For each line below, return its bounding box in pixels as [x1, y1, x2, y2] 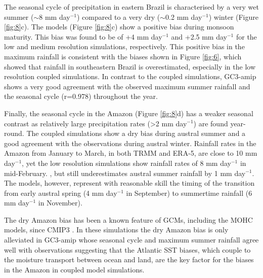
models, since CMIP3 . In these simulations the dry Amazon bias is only [4, 224, 229, 235]
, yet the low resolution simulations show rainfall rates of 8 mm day [22, 157, 231, 168]
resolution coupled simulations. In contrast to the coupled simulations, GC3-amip [4, 71, 256, 82]
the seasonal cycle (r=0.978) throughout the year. [4, 91, 158, 101]
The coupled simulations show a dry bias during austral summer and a [26, 128, 246, 138]
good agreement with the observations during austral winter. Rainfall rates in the [4, 137, 256, 148]
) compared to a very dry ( [77, 11, 160, 22]
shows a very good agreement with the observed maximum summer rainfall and [4, 81, 250, 91]
